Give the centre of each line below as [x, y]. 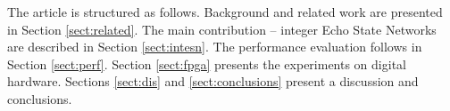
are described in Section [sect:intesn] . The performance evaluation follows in [215, 47]
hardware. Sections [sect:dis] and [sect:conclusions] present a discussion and [213, 81]
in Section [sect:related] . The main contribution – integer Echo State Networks [222, 29]
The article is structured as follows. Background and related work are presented [225, 12]
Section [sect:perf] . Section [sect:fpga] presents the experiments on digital [207, 63]
